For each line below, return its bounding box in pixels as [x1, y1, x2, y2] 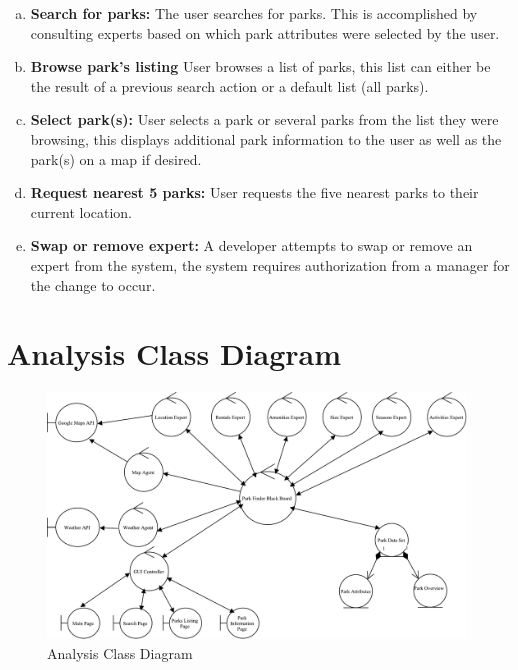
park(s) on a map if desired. [30, 148, 202, 169]
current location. [30, 201, 133, 222]
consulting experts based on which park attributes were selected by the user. [30, 22, 500, 43]
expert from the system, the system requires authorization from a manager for [30, 254, 510, 275]
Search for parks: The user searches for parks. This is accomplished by [30, 3, 478, 23]
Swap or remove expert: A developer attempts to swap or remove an [30, 235, 473, 256]
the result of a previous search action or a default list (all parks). [30, 75, 429, 96]
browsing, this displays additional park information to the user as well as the [30, 128, 502, 149]
